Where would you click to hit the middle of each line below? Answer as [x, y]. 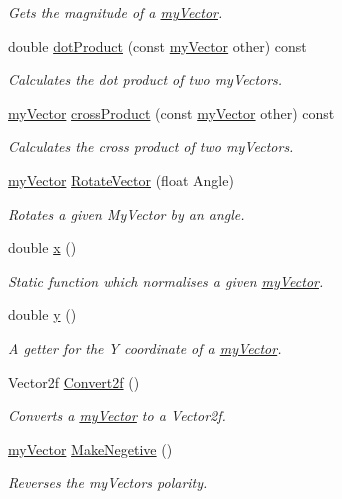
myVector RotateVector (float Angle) [121, 179]
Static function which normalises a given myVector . [166, 280]
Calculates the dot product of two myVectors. [145, 79]
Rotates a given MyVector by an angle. [126, 213]
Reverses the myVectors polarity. [108, 482]
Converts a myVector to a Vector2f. [117, 415]
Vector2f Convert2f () [74, 381]
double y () [42, 314]
